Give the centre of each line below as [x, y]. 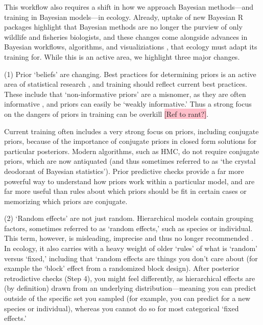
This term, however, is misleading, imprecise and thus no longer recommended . [129, 238]
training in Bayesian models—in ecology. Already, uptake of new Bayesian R [124, 17]
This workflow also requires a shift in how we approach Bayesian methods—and [129, 7]
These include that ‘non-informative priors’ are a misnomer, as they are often [125, 94]
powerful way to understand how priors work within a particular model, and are [129, 181]
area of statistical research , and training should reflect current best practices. [126, 84]
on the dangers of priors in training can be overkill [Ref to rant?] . [106, 114]
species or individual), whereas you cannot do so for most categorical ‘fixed [122, 308]
